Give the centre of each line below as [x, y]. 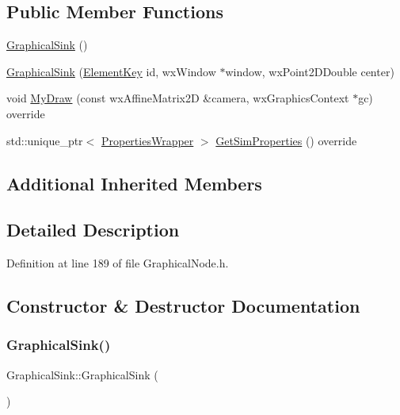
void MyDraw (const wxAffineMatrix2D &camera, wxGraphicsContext [178, 98]
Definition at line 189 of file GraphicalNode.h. [118, 263]
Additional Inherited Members [134, 183]
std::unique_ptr [45, 140]
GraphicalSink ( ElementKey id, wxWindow [111, 71]
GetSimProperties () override [286, 140]
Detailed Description [93, 230]
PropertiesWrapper [147, 140]
